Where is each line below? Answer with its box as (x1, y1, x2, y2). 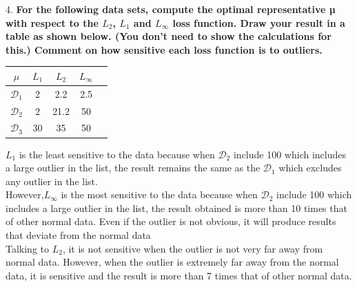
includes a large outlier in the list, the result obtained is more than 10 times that (6, 200, 347, 215)
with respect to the (6, 15, 99, 30)
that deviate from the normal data (6, 228, 151, 242)
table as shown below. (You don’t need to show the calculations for (6, 29, 331, 43)
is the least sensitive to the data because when (19, 147, 215, 161)
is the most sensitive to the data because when (61, 187, 258, 202)
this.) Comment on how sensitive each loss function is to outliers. (6, 42, 323, 56)
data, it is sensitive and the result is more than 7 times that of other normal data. (6, 268, 352, 282)
